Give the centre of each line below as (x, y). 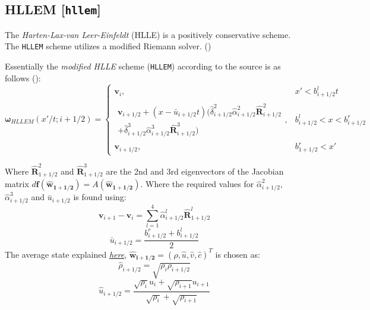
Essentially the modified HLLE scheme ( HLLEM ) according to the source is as (143, 66)
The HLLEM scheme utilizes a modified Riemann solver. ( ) (108, 46)
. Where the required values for (197, 184)
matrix (17, 184)
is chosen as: (238, 254)
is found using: (100, 197)
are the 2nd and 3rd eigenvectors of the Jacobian (195, 171)
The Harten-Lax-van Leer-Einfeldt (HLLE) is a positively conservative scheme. (148, 34)
